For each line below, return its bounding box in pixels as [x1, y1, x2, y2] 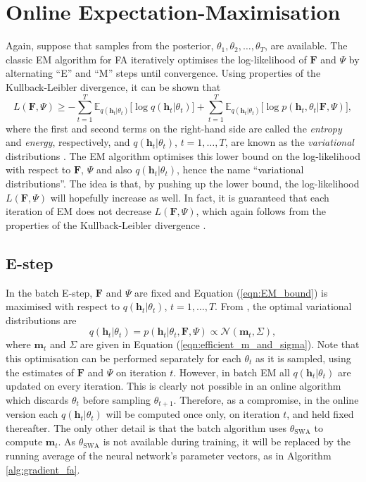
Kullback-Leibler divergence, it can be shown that [6, 79, 221, 94]
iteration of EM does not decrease [6, 204, 151, 218]
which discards [6, 392, 69, 407]
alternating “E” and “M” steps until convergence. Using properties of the [6, 66, 321, 80]
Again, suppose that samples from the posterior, [6, 38, 214, 53]
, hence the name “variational [177, 162, 304, 177]
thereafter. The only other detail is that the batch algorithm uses [6, 420, 286, 435]
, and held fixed [286, 407, 354, 421]
